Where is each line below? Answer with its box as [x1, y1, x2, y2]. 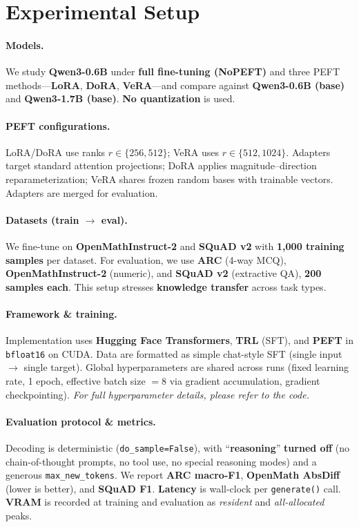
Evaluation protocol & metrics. [6, 414, 156, 428]
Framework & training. [6, 306, 117, 320]
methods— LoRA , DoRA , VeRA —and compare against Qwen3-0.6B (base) [6, 77, 345, 92]
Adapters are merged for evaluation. [6, 185, 158, 200]
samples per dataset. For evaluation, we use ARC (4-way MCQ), [6, 252, 287, 267]
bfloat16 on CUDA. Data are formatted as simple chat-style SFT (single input [6, 346, 342, 361]
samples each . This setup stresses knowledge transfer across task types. [6, 279, 327, 294]
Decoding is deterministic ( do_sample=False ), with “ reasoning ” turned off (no [6, 440, 349, 454]
